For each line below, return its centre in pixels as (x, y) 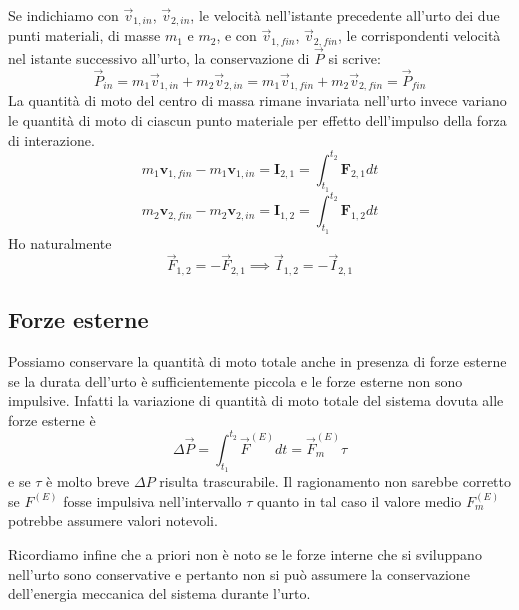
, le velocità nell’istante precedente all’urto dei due (345, 15)
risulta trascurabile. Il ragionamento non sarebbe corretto (335, 481)
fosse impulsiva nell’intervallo (152, 500)
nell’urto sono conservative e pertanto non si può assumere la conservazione (239, 573)
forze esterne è (52, 419)
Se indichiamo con (63, 15)
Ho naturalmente (60, 242)
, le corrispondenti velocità (419, 35)
